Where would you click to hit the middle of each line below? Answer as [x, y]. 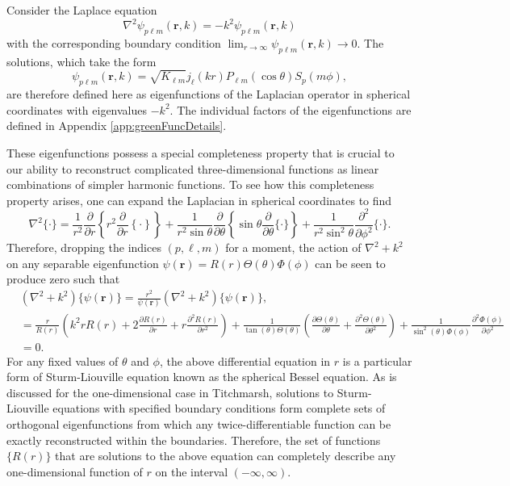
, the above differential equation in [245, 360]
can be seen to [350, 263]
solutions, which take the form [82, 61]
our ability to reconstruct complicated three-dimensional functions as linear [193, 168]
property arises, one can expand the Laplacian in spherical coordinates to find [199, 200]
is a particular [377, 360]
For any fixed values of [63, 360]
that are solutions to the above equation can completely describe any [226, 456]
